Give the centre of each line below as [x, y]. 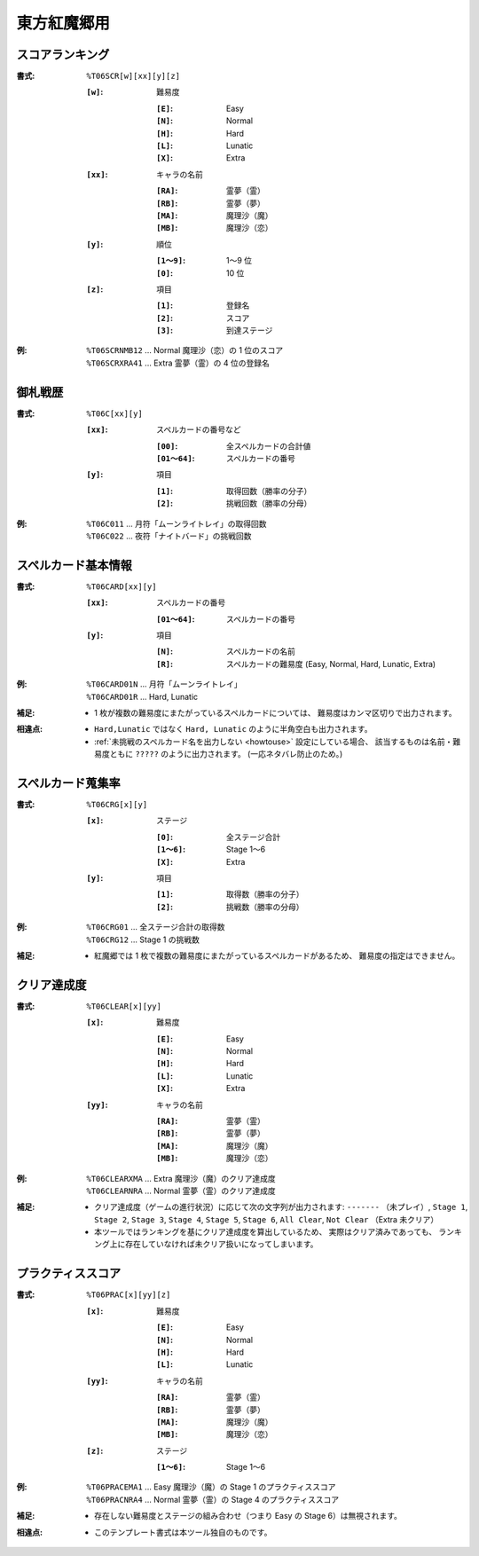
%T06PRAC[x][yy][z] [129, 1295]
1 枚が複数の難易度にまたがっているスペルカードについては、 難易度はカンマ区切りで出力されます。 [275, 712]
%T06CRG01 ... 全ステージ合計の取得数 [156, 927]
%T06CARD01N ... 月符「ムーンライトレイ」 [164, 684]
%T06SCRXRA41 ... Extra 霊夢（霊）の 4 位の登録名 [178, 363]
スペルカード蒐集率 [68, 783]
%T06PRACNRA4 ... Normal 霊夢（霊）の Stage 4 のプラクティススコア [213, 1499]
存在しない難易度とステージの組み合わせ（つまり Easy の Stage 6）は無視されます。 [248, 1516]
